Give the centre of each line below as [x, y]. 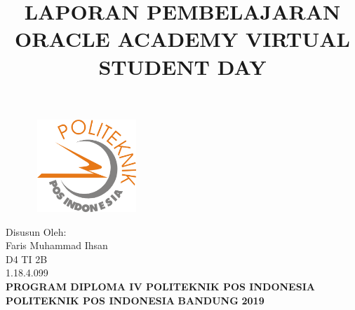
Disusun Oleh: [36, 231]
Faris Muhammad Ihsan [57, 245]
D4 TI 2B [27, 259]
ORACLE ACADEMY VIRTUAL [182, 39]
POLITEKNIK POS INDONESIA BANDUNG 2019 [135, 300]
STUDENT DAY [182, 66]
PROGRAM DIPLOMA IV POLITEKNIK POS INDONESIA [160, 286]
